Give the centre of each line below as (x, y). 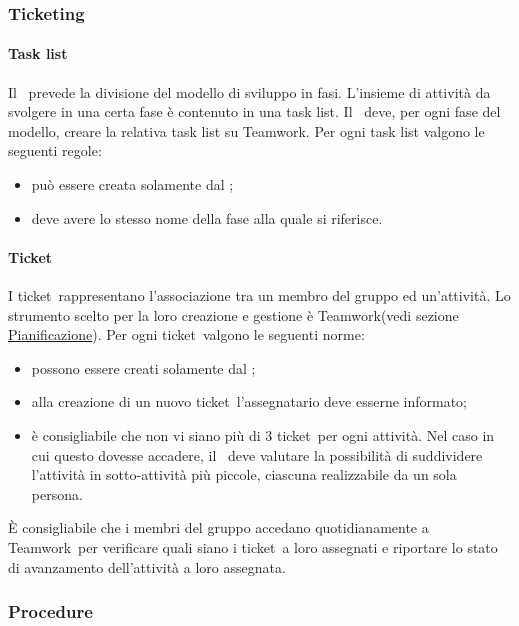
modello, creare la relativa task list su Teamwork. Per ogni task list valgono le (246, 130)
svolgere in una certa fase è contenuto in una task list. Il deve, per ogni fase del (254, 111)
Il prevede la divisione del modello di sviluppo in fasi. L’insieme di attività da (249, 91)
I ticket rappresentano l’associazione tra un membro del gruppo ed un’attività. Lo (259, 295)
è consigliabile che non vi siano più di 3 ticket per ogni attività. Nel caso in (263, 434)
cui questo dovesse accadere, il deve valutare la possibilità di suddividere (257, 454)
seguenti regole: (55, 150)
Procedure (50, 611)
